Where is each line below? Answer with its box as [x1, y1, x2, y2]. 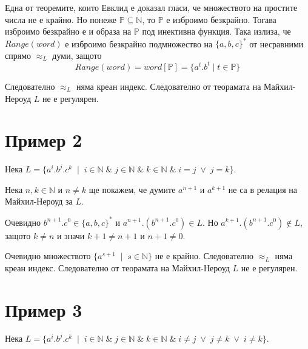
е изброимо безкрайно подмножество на [65, 37, 213, 50]
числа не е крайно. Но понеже [5, 13, 117, 25]
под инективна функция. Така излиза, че [142, 25, 291, 38]
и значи [56, 229, 85, 242]
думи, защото [52, 49, 102, 61]
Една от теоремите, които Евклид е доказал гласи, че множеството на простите [5, 1, 298, 13]
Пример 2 [5, 127, 82, 152]
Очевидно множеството [5, 249, 91, 262]
